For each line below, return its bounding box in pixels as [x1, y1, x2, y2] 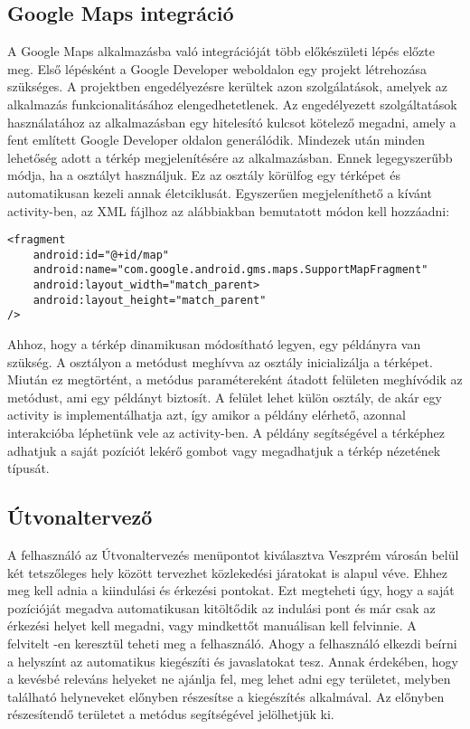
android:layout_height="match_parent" [33, 293, 267, 307]
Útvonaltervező [7, 503, 153, 531]
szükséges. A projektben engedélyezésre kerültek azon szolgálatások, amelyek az [7, 77, 448, 96]
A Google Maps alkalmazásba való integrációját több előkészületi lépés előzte [7, 42, 435, 61]
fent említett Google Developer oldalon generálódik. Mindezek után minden [7, 130, 426, 149]
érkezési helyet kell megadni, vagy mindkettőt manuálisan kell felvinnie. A [7, 616, 417, 635]
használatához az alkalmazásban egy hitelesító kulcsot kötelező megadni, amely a [7, 112, 456, 131]
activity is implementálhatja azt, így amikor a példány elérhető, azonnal [7, 405, 406, 424]
